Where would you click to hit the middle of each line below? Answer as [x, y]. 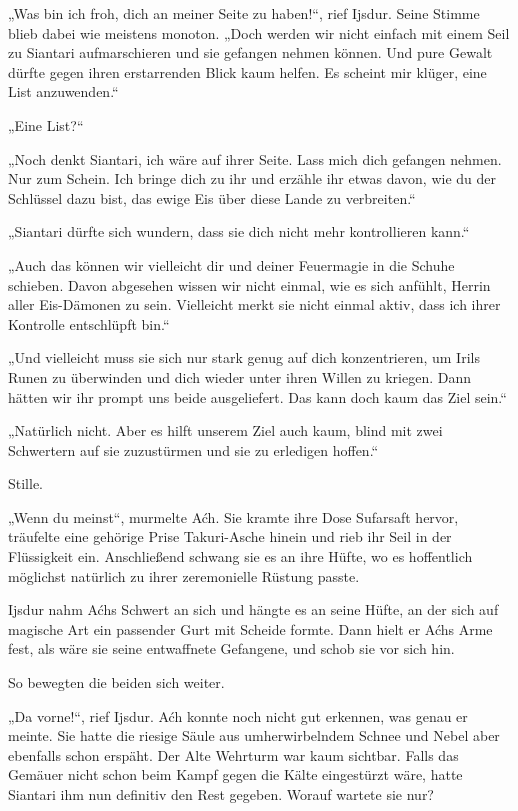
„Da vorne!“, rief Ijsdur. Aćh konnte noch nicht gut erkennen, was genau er [238, 715]
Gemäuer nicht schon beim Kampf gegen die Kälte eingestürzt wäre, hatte [235, 774]
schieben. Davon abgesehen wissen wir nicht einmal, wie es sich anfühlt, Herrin [249, 284]
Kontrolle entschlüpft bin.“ [89, 323]
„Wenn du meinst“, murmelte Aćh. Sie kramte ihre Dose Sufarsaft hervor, [233, 516]
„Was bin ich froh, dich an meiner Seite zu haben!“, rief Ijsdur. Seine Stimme [244, 13]
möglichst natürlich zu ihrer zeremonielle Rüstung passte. [184, 575]
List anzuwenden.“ [63, 91]
